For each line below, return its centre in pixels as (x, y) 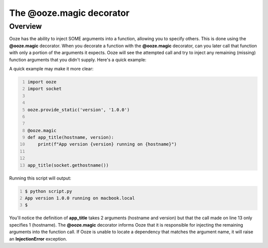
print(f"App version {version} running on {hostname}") (107, 144)
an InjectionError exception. (38, 239)
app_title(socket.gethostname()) (68, 165)
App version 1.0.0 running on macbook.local (80, 198)
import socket (45, 89)
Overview (26, 26)
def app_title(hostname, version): (71, 137)
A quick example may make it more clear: (51, 68)
